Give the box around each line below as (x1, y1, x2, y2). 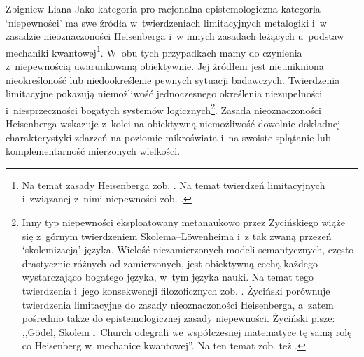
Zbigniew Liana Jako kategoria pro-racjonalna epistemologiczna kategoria (6, 1, 321, 15)
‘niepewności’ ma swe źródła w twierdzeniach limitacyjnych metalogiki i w (6, 15, 327, 29)
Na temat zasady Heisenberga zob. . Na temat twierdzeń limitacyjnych (22, 177, 325, 192)
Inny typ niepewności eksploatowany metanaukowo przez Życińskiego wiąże (22, 215, 345, 230)
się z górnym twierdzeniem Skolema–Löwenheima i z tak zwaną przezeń (22, 228, 332, 243)
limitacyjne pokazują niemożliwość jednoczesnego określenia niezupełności (6, 86, 323, 101)
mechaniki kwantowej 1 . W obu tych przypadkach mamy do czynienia (6, 43, 302, 59)
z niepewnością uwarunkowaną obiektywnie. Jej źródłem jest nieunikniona (6, 59, 324, 73)
